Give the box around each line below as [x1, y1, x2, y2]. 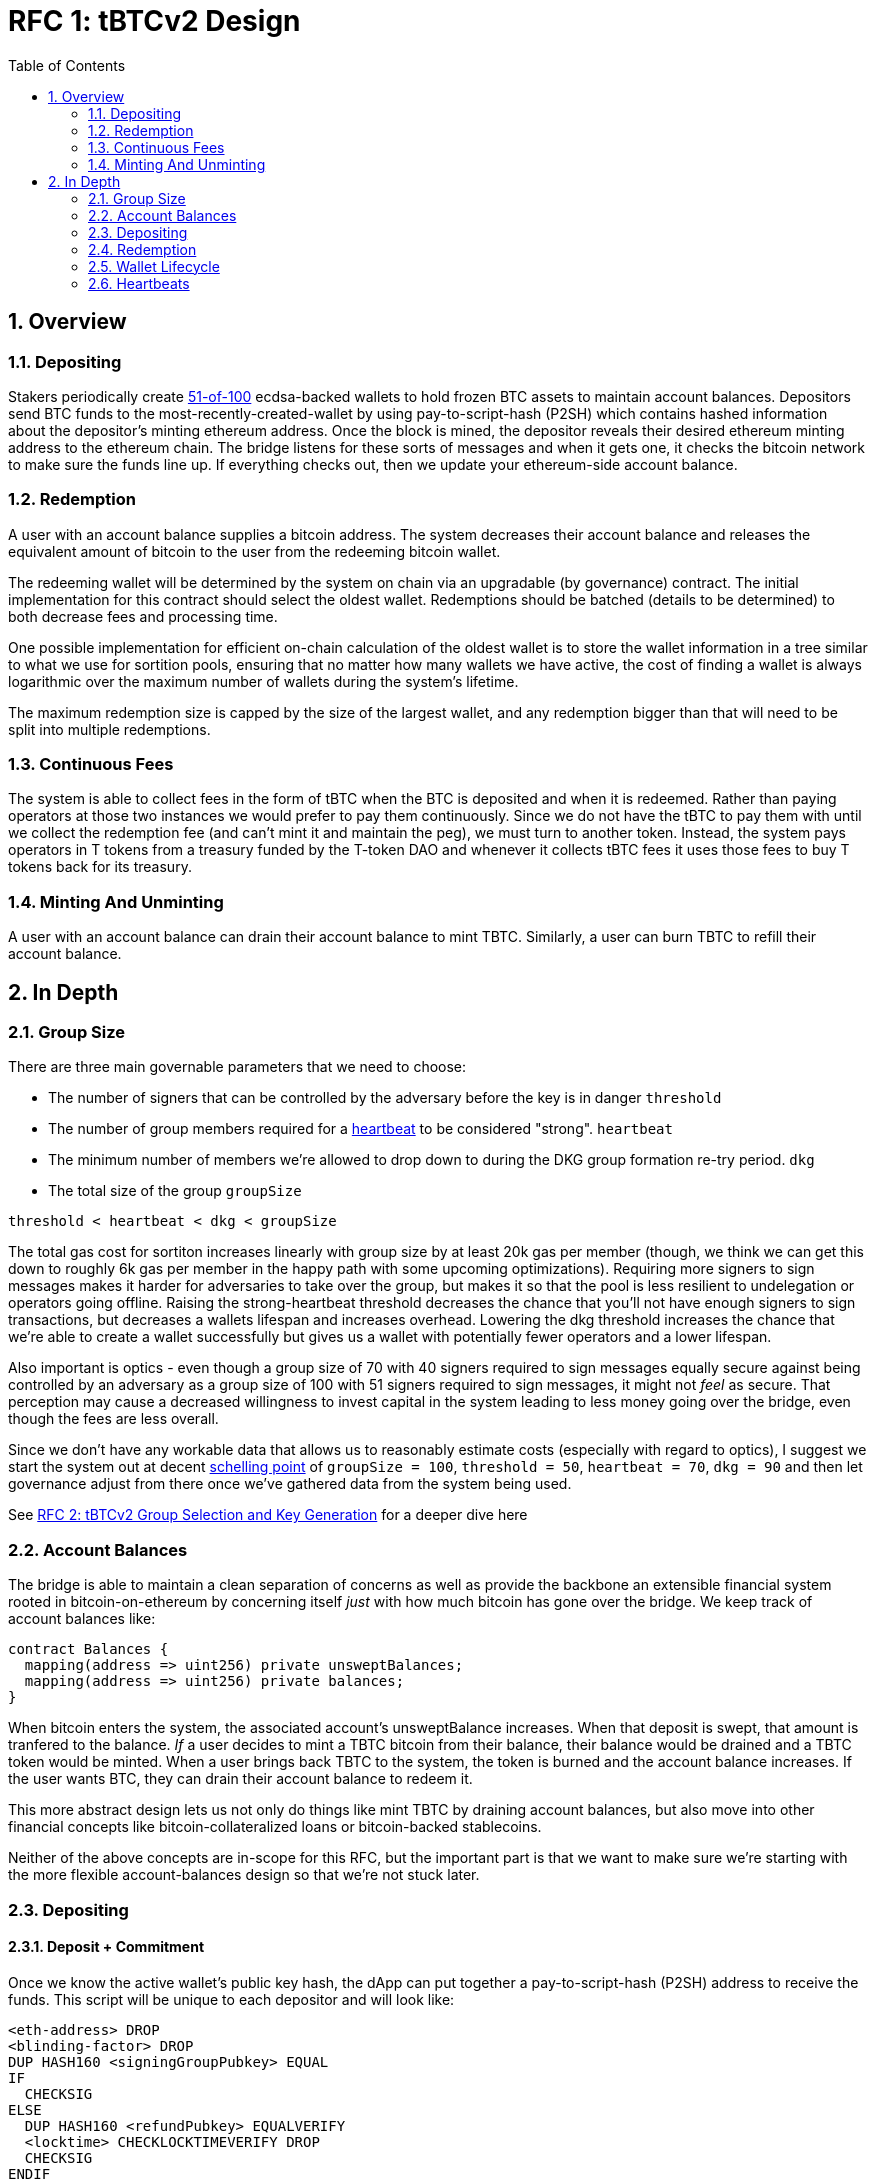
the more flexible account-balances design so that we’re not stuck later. [8, 1866, 480, 1884]
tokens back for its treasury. [8, 858, 192, 876]
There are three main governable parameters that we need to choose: [8, 1058, 467, 1076]
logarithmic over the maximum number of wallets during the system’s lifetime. [8, 672, 519, 690]
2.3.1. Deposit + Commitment [8, 1938, 205, 1956]
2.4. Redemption [88, 240, 197, 258]
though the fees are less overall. [8, 1410, 219, 1428]
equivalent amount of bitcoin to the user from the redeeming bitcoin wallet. [8, 542, 501, 560]
